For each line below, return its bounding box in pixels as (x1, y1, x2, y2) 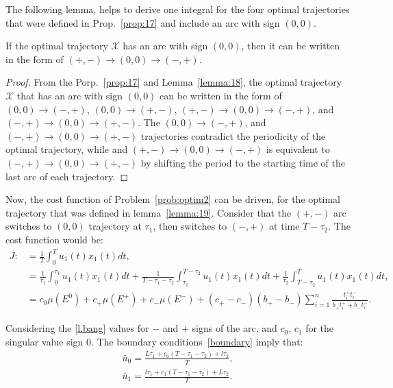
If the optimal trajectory (5, 38, 108, 53)
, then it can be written (241, 38, 340, 53)
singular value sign (5, 334, 84, 348)
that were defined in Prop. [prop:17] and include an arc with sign (5, 15, 280, 29)
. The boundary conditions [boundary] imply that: (91, 334, 303, 348)
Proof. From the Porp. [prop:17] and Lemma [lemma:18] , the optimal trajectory (5, 75, 342, 89)
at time (269, 219, 300, 233)
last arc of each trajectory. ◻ (5, 169, 129, 183)
